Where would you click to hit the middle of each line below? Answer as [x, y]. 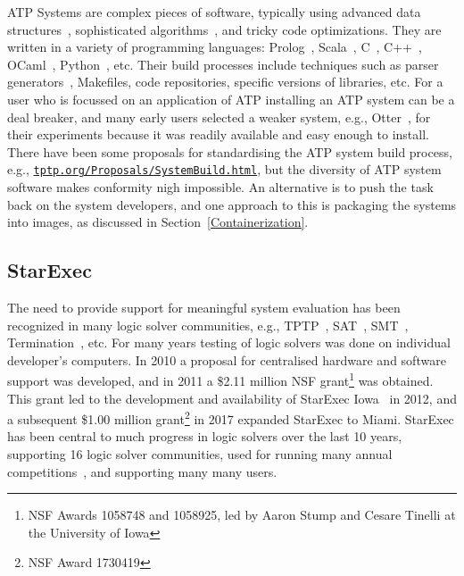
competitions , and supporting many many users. [142, 471]
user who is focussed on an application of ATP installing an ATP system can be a [231, 99]
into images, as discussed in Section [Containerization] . [158, 222]
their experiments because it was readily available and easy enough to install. [218, 134]
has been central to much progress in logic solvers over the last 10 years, [205, 436]
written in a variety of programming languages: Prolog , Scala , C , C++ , [215, 47]
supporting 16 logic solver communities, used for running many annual [200, 454]
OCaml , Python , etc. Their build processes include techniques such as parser [223, 64]
